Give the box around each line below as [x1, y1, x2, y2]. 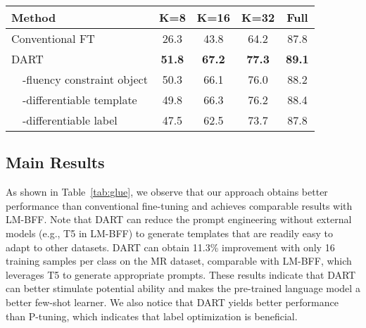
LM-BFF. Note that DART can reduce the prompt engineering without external [6, 212, 352, 227]
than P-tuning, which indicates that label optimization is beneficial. [6, 308, 298, 323]
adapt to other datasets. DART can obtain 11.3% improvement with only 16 [6, 239, 335, 254]
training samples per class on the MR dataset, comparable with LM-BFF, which [6, 253, 352, 268]
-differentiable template [23, 92, 137, 108]
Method [11, 9, 56, 25]
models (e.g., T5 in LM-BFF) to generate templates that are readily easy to [6, 225, 334, 240]
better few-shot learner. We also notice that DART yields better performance [6, 294, 339, 309]
